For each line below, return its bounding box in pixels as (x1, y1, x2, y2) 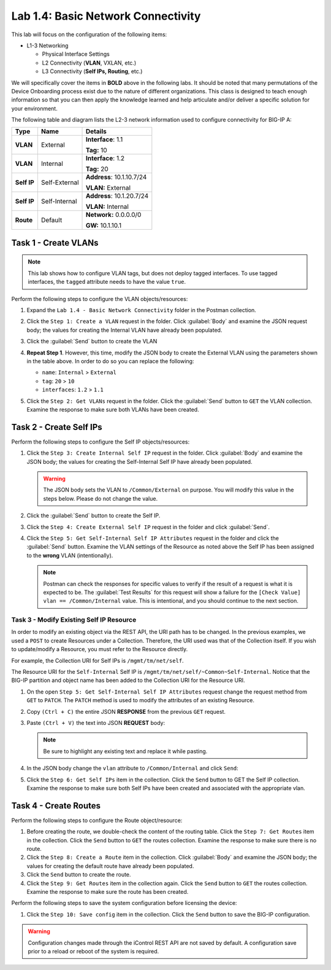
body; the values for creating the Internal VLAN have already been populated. (26, 326, 223, 334)
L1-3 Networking (26, 42, 69, 49)
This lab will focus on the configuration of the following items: (11, 31, 167, 38)
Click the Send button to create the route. (26, 871, 131, 878)
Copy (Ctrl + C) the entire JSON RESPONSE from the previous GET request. (26, 708, 226, 715)
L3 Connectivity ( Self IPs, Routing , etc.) (42, 68, 143, 75)
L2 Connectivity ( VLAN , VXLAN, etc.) (42, 59, 137, 66)
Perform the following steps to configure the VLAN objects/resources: (11, 295, 188, 302)
